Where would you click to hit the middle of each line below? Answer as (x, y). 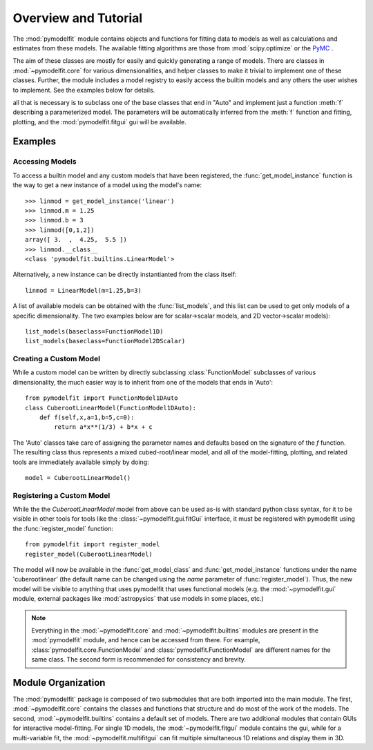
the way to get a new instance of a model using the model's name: (107, 185)
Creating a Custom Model (56, 359)
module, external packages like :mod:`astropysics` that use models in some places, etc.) (138, 599)
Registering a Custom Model (61, 495)
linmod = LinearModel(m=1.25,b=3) (83, 290)
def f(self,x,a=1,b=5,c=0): (87, 417)
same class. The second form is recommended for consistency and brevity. (139, 660)
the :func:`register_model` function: (63, 528)
